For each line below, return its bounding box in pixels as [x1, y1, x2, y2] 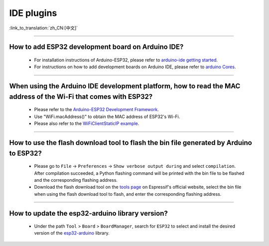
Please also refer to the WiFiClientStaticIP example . [34, 121, 139, 126]
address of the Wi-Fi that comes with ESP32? [9, 92, 153, 101]
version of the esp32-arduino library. [34, 230, 110, 236]
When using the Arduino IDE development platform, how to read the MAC [9, 82, 241, 91]
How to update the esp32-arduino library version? [9, 209, 168, 218]
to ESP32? [9, 149, 42, 157]
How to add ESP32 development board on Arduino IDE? [9, 43, 184, 51]
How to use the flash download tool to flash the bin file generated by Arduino [9, 138, 253, 147]
